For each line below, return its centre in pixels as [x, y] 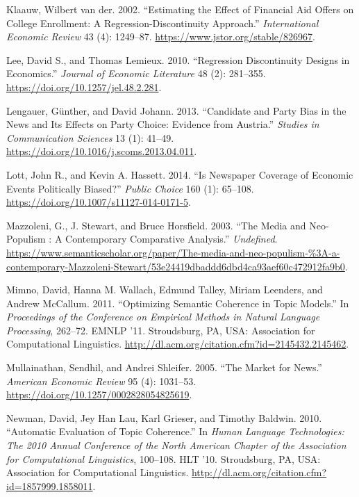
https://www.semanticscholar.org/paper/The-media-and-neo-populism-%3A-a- [173, 252]
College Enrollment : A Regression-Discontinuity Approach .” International [162, 23]
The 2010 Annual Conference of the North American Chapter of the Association [176, 445]
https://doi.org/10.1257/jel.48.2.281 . [84, 87]
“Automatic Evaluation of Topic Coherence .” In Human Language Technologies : [175, 431]
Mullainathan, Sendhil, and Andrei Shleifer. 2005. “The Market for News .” [164, 367]
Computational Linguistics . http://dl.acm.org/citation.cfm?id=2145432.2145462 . [178, 344]
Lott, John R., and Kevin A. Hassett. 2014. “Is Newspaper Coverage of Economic [180, 174]
